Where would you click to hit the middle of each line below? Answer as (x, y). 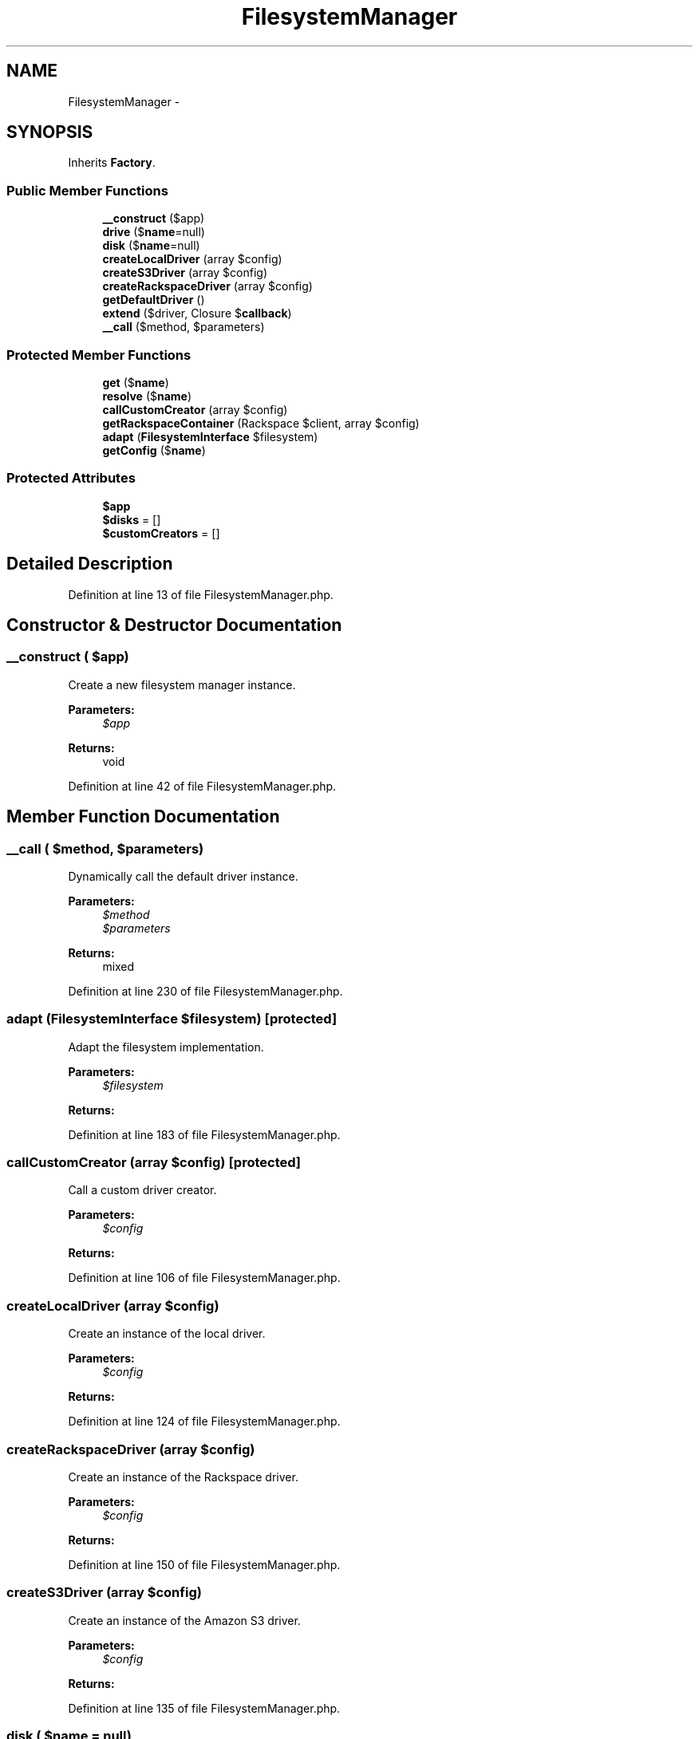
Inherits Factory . (112, 163)
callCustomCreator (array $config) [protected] (154, 1163)
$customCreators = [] (161, 533)
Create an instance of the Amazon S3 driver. (184, 1620)
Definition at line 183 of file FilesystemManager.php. (204, 1134)
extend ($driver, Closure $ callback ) (197, 313)
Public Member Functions (87, 190)
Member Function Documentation (143, 817)
